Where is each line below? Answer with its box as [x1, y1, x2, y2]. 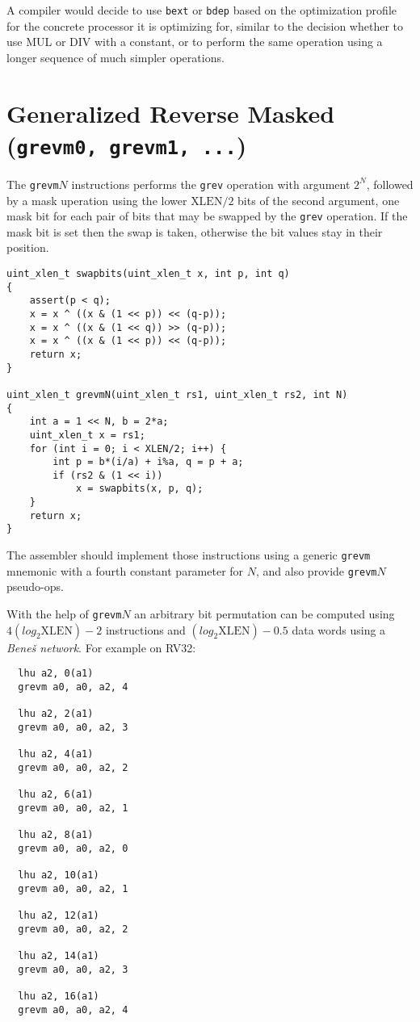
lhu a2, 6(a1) [18, 789, 94, 801]
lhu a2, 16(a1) [18, 991, 99, 1002]
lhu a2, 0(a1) [18, 668, 94, 680]
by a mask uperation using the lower [6, 191, 187, 208]
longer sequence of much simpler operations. [6, 48, 225, 65]
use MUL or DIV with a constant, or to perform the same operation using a [6, 33, 383, 50]
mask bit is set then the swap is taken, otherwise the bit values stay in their [6, 223, 383, 240]
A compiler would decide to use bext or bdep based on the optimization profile [6, 2, 397, 18]
